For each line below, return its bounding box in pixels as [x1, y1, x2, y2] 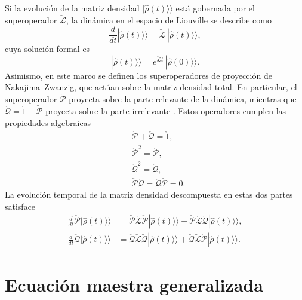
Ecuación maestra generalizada [5, 272, 263, 296]
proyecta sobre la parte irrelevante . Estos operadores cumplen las [45, 105, 286, 117]
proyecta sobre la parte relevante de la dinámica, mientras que [69, 93, 297, 105]
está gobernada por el [175, 2, 255, 14]
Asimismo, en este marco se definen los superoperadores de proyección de [5, 69, 272, 81]
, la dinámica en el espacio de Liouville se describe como [66, 13, 272, 26]
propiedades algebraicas [5, 116, 91, 128]
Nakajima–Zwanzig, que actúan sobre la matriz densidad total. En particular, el [5, 81, 297, 93]
